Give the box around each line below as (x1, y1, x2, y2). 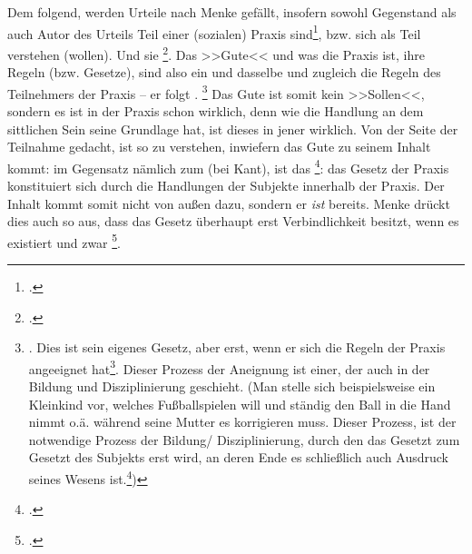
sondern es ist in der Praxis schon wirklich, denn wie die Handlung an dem (7, 101, 424, 120)
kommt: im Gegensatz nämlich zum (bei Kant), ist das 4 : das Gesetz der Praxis (7, 155, 449, 177)
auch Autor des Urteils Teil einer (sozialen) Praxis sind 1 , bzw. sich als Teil (7, 21, 421, 43)
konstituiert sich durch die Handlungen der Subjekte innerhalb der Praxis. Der (7, 175, 445, 194)
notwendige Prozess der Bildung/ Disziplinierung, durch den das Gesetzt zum (28, 430, 460, 449)
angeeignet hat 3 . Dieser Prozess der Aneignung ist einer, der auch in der (28, 356, 430, 378)
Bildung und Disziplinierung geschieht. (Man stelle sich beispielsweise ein (28, 377, 436, 396)
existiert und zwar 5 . (7, 230, 122, 252)
